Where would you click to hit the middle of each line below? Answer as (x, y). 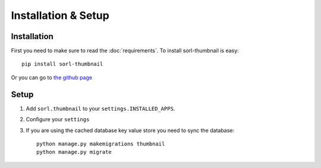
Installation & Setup (60, 15)
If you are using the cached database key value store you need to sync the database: (130, 130)
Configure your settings (58, 119)
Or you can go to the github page (51, 77)
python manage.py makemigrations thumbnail (101, 144)
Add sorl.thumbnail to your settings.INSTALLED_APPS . (100, 108)
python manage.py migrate (74, 152)
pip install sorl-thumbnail (62, 64)
